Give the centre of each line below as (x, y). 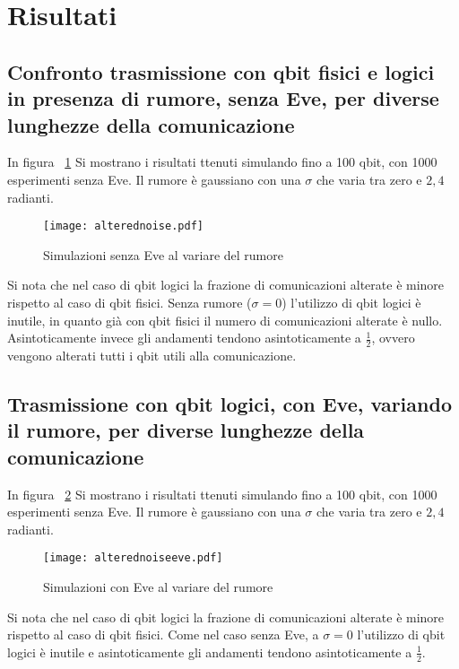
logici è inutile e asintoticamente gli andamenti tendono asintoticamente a (210, 652)
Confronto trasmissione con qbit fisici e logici (221, 71)
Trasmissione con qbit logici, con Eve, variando (229, 403)
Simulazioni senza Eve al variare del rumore (163, 254)
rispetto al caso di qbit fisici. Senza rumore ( (130, 302)
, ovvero (393, 338)
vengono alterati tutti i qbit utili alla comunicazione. (152, 355)
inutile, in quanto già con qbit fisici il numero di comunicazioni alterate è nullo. (225, 320)
